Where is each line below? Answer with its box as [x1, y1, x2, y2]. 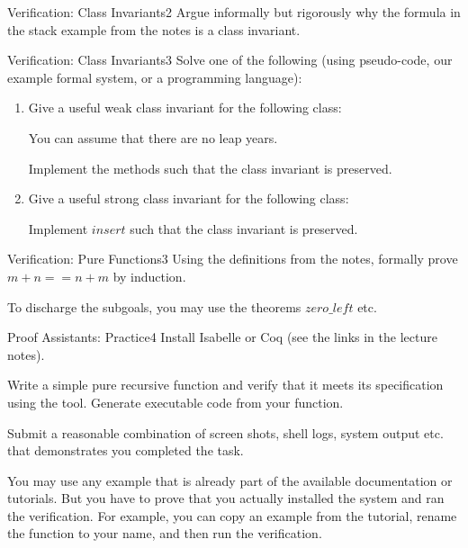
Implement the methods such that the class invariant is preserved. [28, 158, 392, 177]
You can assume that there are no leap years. [28, 128, 278, 147]
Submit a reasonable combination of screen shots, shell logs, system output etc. [7, 423, 444, 442]
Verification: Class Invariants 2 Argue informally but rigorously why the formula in [7, 3, 461, 21]
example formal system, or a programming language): [7, 67, 302, 86]
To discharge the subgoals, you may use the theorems [7, 297, 301, 316]
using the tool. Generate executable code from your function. [7, 392, 344, 411]
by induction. [112, 266, 186, 285]
